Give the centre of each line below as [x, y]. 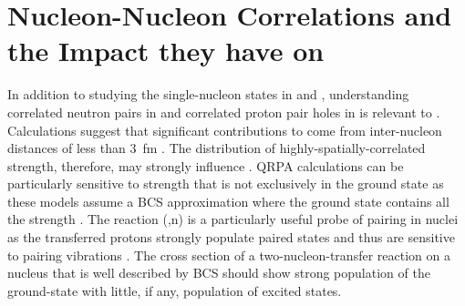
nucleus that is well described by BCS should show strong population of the [219, 273]
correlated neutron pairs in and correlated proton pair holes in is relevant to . [224, 112]
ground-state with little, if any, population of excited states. [175, 290]
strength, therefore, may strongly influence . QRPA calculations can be [206, 165]
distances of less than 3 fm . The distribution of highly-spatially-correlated [217, 148]
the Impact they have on [166, 51]
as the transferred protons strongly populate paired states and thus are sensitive [231, 237]
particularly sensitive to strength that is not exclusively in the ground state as [226, 184]
